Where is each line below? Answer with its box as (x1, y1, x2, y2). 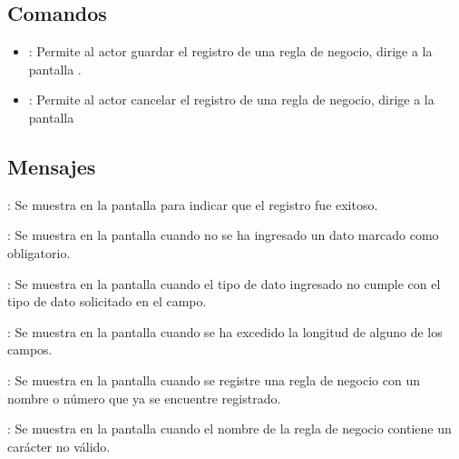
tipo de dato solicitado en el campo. (7, 292, 207, 311)
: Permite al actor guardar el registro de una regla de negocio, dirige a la (28, 42, 433, 61)
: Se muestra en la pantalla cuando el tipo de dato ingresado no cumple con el (7, 274, 441, 293)
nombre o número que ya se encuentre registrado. (7, 388, 281, 407)
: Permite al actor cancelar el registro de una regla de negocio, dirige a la (28, 90, 435, 109)
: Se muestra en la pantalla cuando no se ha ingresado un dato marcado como (7, 225, 439, 244)
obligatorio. (7, 243, 71, 262)
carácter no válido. (7, 436, 111, 455)
